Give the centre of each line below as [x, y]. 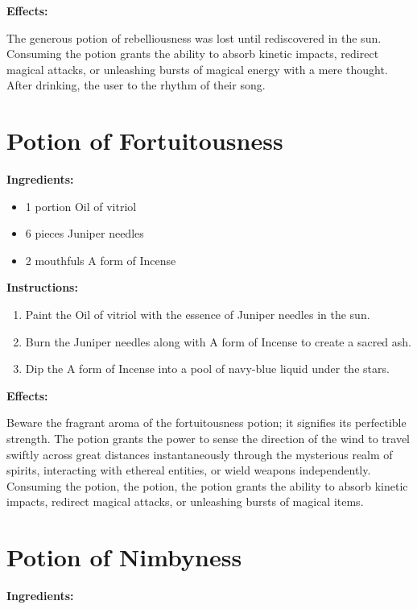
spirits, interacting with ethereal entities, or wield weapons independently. [189, 470]
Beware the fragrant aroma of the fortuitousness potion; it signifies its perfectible [206, 423]
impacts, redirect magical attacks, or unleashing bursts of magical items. [185, 501]
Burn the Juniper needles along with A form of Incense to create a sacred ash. [218, 341]
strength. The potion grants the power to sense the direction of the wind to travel [208, 439]
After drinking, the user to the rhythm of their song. [136, 85]
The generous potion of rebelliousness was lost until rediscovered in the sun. [194, 37]
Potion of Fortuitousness [145, 141]
